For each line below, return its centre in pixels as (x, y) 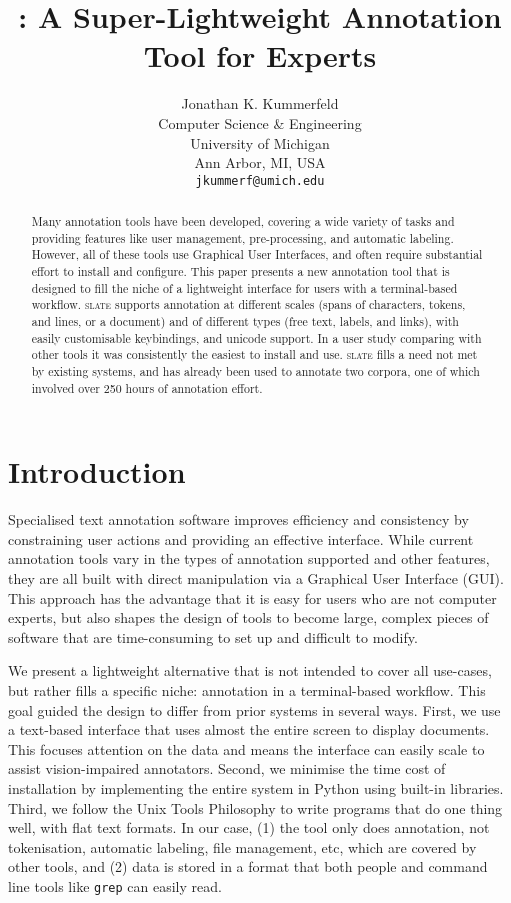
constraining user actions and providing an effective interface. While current (241, 538)
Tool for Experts (260, 55)
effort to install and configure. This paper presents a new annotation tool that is (240, 271)
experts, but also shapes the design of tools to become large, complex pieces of (248, 617)
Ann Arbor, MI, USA (260, 162)
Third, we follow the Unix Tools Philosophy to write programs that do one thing (255, 807)
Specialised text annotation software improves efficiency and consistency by (238, 519)
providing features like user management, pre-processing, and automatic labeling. (242, 237)
